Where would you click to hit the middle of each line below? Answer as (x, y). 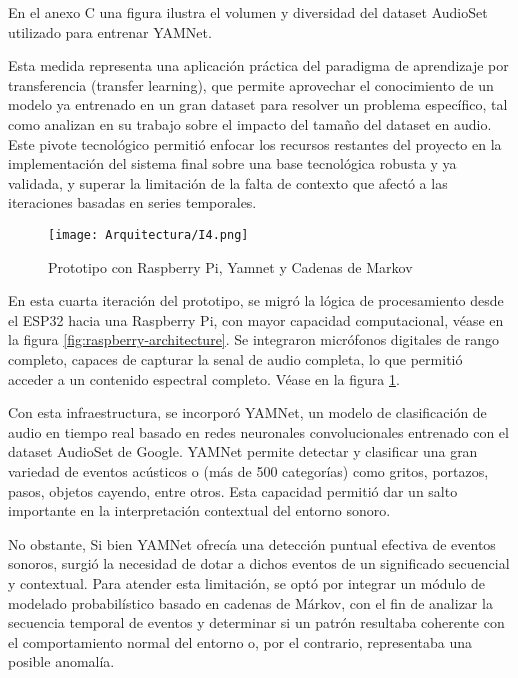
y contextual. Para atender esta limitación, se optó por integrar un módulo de (246, 582)
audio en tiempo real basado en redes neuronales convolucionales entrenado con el (258, 431)
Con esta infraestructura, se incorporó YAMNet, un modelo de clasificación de (247, 412)
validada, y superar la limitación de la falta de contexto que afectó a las (228, 182)
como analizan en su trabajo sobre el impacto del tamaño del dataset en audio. (250, 123)
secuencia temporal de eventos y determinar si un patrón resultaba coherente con (256, 622)
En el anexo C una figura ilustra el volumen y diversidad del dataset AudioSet (248, 12)
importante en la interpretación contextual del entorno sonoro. (199, 510)
